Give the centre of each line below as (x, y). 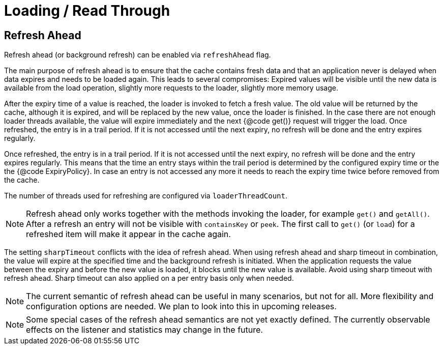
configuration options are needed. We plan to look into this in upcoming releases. (181, 307)
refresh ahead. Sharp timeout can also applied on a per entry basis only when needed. (149, 278)
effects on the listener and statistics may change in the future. (144, 330)
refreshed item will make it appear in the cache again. (128, 234)
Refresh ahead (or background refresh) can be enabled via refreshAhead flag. (138, 55)
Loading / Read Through (87, 11)
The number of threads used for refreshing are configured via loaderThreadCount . (146, 196)
